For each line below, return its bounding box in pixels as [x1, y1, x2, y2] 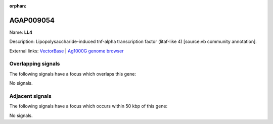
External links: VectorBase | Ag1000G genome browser [9, 48, 124, 54]
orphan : [9, 3, 27, 9]
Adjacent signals [9, 92, 52, 99]
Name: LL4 [9, 29, 33, 35]
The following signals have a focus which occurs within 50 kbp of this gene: [9, 103, 168, 109]
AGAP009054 [9, 16, 55, 25]
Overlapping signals [9, 60, 60, 68]
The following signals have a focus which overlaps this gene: [9, 71, 136, 77]
